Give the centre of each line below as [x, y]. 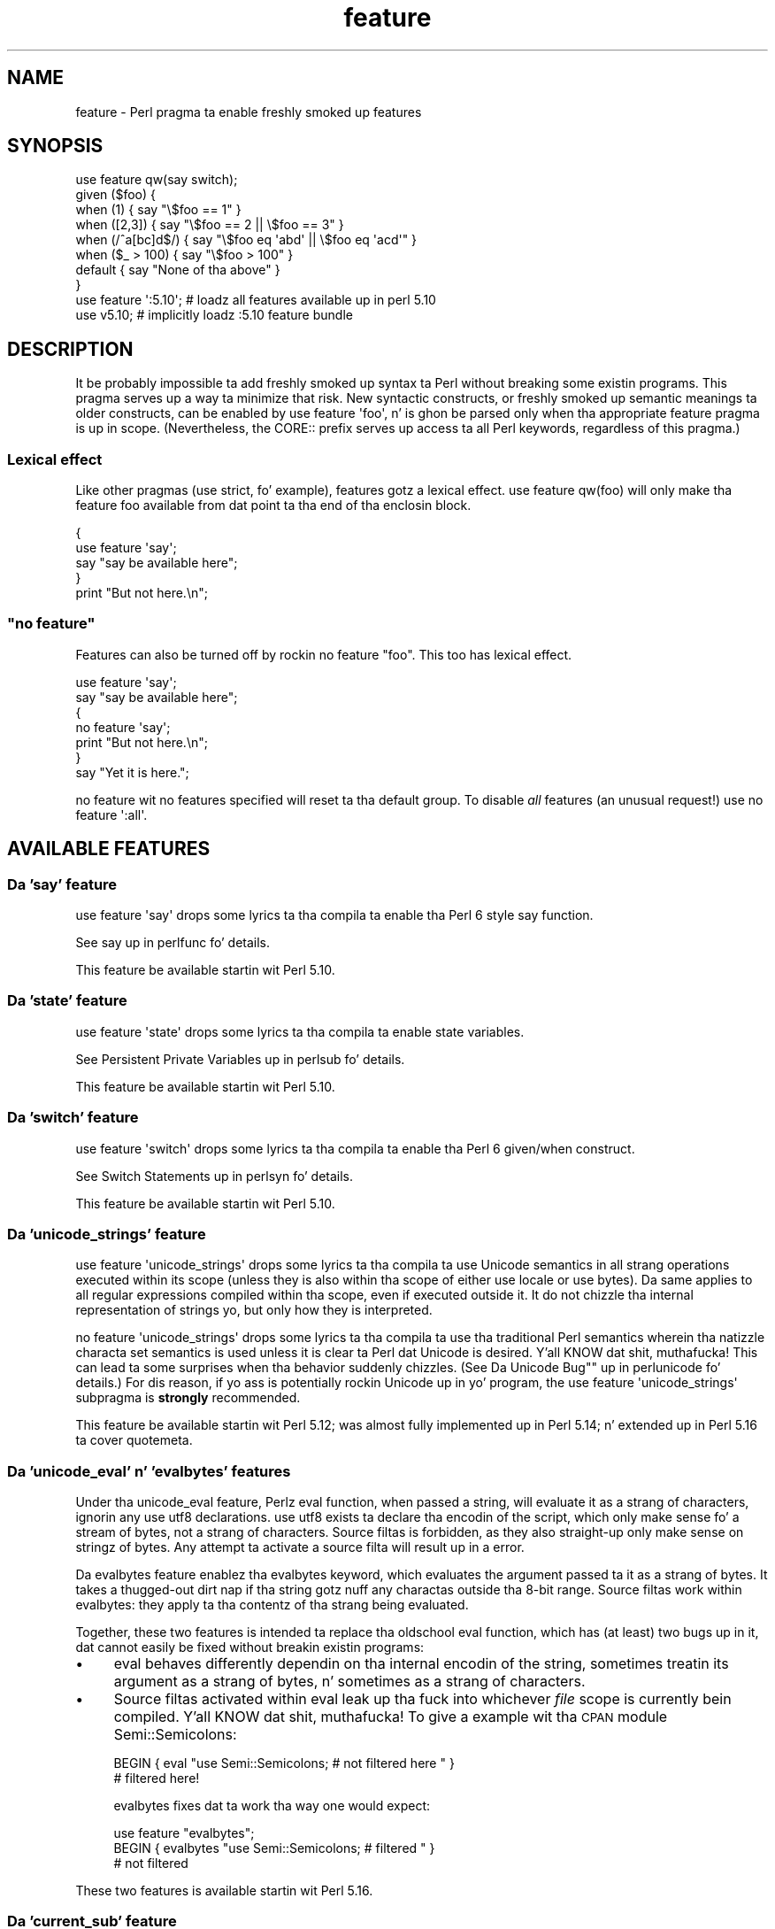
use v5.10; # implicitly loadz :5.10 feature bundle [214, 315]
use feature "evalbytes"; [184, 1833]
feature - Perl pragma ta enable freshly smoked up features [249, 112]
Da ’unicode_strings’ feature [107, 1234]
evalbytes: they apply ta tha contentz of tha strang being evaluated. [272, 1605]
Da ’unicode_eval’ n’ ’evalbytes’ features [149, 1471]
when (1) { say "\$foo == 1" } [158, 210]
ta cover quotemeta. [134, 1440]
